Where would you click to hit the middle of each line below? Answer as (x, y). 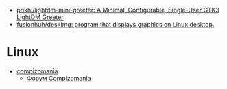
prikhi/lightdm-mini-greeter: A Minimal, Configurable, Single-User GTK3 (118, 10)
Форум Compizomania (59, 78)
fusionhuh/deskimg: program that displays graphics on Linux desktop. (115, 24)
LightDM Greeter (40, 17)
